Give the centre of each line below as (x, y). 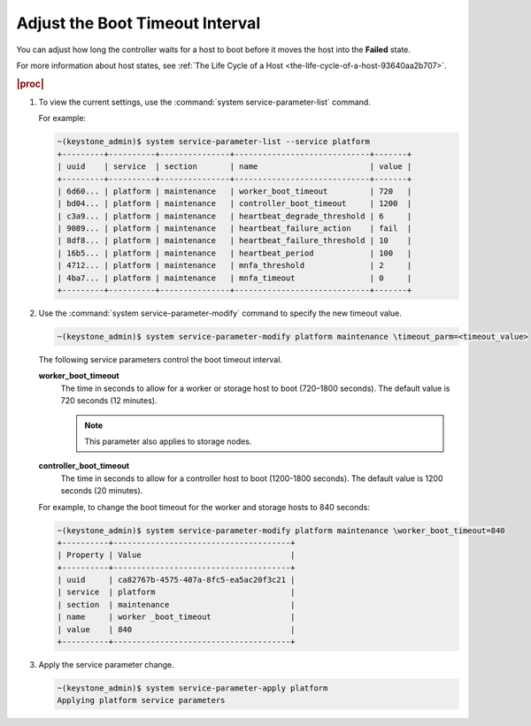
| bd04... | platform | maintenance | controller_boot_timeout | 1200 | (235, 204)
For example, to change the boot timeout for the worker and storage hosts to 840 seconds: (204, 507)
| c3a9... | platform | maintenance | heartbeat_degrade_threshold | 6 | (235, 216)
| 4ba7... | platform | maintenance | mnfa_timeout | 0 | (235, 278)
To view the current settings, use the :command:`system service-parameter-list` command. (204, 102)
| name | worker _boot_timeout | (176, 617)
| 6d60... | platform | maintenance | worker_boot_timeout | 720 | (235, 191)
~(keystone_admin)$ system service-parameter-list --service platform (214, 142)
